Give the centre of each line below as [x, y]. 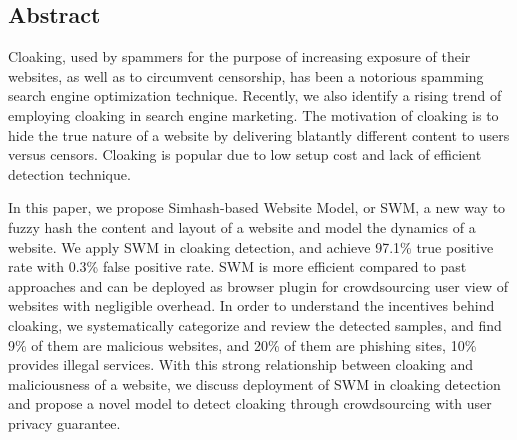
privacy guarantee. [64, 422]
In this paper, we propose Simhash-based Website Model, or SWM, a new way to [257, 207]
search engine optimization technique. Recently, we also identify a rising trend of [255, 95]
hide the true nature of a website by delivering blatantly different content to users [259, 134]
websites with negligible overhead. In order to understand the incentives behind [251, 305]
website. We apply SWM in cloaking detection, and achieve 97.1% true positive [251, 246]
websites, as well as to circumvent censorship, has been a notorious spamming [246, 75]
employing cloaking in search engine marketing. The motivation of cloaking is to [253, 114]
